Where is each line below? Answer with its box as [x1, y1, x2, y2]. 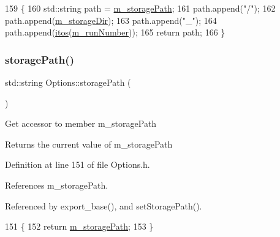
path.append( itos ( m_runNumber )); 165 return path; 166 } [5, 26, 225, 39]
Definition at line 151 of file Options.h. [5, 158, 150, 171]
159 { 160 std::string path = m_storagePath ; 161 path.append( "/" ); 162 [5, 2, 276, 14]
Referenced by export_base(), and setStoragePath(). [5, 199, 202, 212]
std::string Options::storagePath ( [5, 76, 131, 88]
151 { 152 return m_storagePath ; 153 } [5, 220, 154, 233]
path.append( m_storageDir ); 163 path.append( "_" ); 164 [5, 13, 217, 26]
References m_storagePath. [5, 178, 108, 191]
